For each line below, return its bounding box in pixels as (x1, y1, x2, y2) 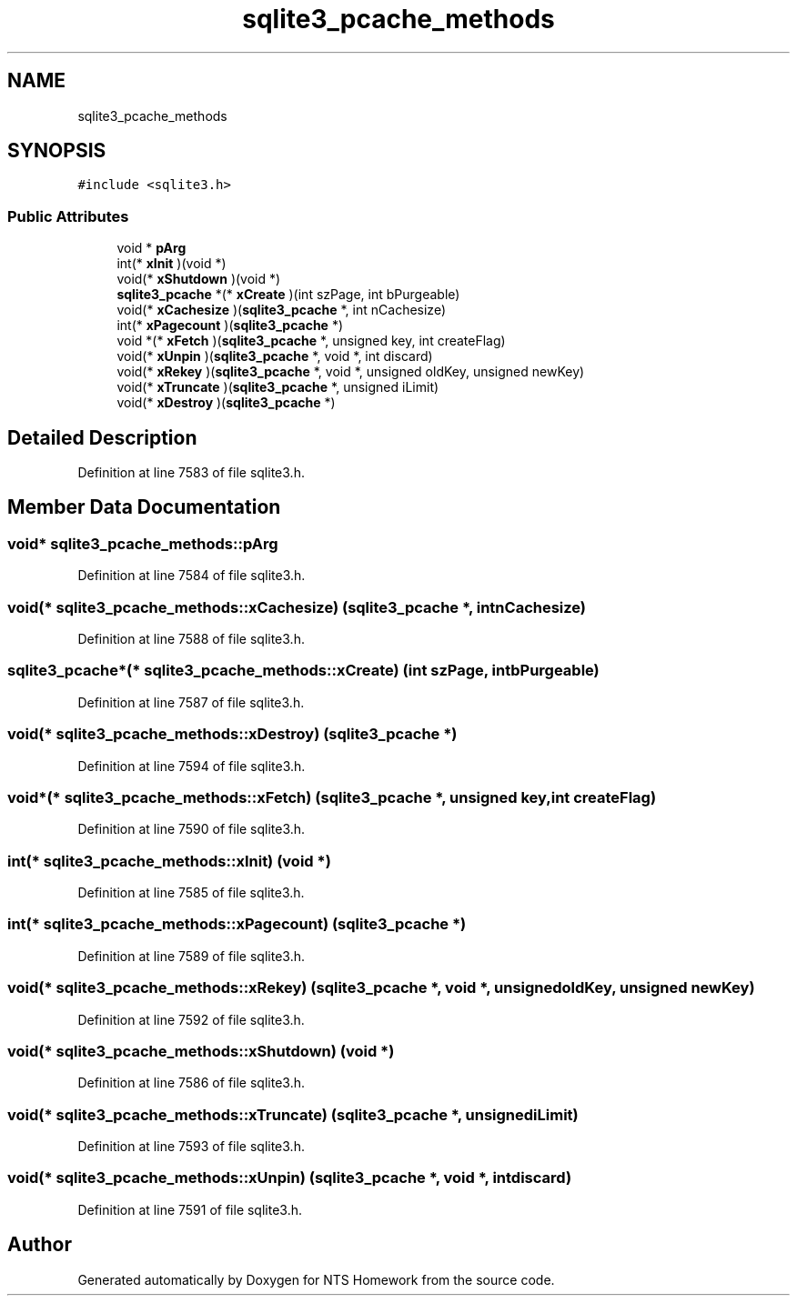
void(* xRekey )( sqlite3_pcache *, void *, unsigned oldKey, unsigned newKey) (116, 364, 585, 380)
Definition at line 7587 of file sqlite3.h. (77, 694, 305, 710)
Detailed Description (7, 426, 197, 449)
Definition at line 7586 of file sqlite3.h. (77, 1075, 305, 1091)
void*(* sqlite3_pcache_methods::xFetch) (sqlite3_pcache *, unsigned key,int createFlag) (7, 787, 657, 807)
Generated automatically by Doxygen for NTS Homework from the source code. (77, 1271, 555, 1288)
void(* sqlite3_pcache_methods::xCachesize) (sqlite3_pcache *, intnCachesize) (7, 597, 587, 616)
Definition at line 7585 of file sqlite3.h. (77, 885, 305, 900)
